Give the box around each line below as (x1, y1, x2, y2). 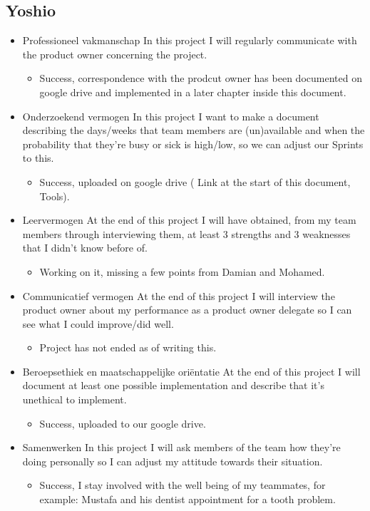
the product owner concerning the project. (22, 46, 207, 61)
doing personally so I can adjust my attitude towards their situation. (22, 453, 323, 468)
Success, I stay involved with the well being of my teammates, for (39, 478, 326, 492)
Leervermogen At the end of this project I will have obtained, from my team (22, 212, 356, 227)
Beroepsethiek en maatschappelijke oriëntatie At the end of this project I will (22, 363, 361, 378)
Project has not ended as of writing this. (39, 340, 217, 355)
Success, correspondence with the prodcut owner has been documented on (39, 71, 362, 86)
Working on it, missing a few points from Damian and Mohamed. (39, 264, 325, 279)
